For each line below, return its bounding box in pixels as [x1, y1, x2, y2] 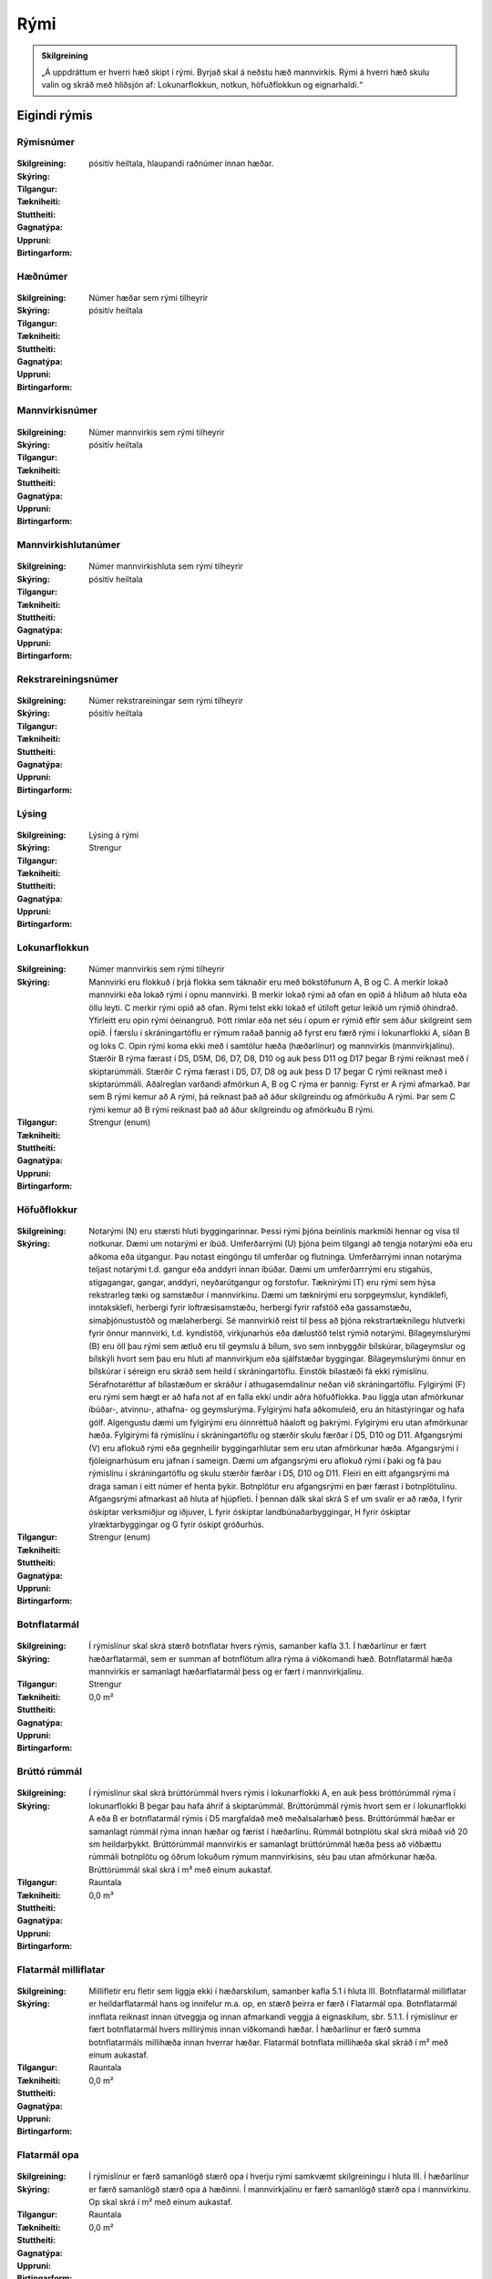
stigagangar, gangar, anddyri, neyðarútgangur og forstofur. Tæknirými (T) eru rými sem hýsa [88, 1276, 436, 1287]
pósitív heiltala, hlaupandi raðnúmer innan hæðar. [88, 158, 274, 169]
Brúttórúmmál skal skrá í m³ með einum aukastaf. [88, 1864, 273, 1875]
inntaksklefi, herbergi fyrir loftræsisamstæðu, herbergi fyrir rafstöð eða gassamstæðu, [88, 1302, 412, 1313]
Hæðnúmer [16, 270, 68, 283]
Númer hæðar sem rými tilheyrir [88, 292, 209, 303]
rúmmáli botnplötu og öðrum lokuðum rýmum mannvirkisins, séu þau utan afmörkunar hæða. [88, 1851, 437, 1862]
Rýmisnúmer [16, 136, 75, 149]
